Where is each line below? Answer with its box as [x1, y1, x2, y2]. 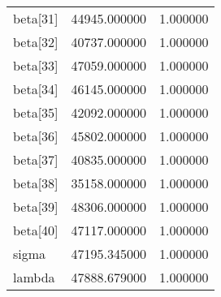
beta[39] [13, 197, 58, 216]
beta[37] [13, 150, 58, 169]
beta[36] [13, 127, 58, 145]
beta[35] [13, 103, 58, 122]
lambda [13, 268, 55, 286]
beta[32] [13, 32, 58, 51]
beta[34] [13, 80, 58, 98]
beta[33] [13, 56, 58, 75]
